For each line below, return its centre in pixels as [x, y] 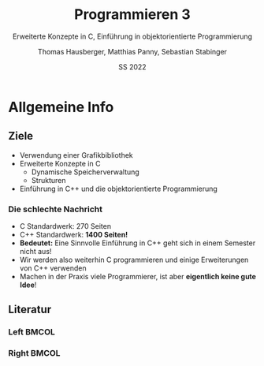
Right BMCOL [34, 353]
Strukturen [48, 180]
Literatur [30, 310]
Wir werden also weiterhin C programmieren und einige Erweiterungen [134, 260]
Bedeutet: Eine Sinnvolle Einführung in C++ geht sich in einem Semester [138, 243]
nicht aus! [35, 252]
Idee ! [28, 285]
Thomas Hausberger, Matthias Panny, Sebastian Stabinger [132, 51]
